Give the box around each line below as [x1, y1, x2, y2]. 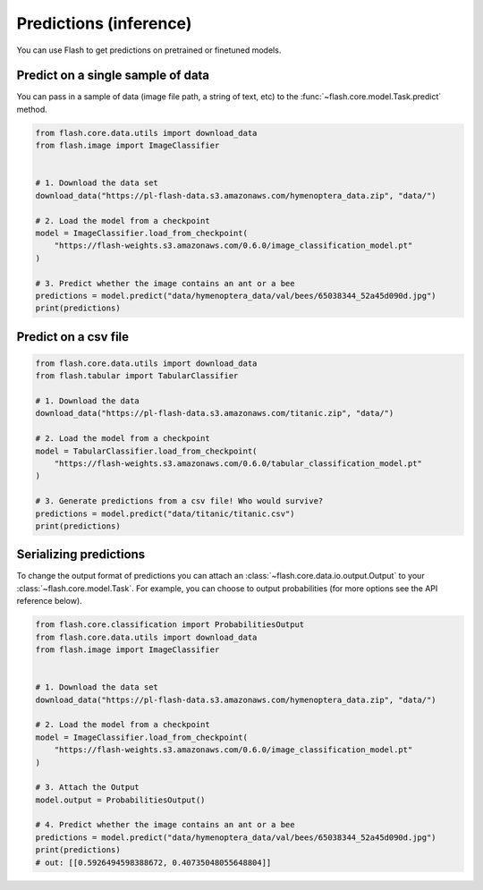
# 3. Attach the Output [35, 783, 140, 793]
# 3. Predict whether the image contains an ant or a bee [35, 278, 295, 288]
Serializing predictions [16, 547, 146, 563]
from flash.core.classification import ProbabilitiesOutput [35, 620, 305, 630]
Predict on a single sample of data [16, 68, 210, 83]
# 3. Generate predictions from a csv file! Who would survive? [35, 496, 324, 506]
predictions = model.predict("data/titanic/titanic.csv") [35, 508, 295, 519]
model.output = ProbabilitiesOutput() [35, 794, 206, 805]
